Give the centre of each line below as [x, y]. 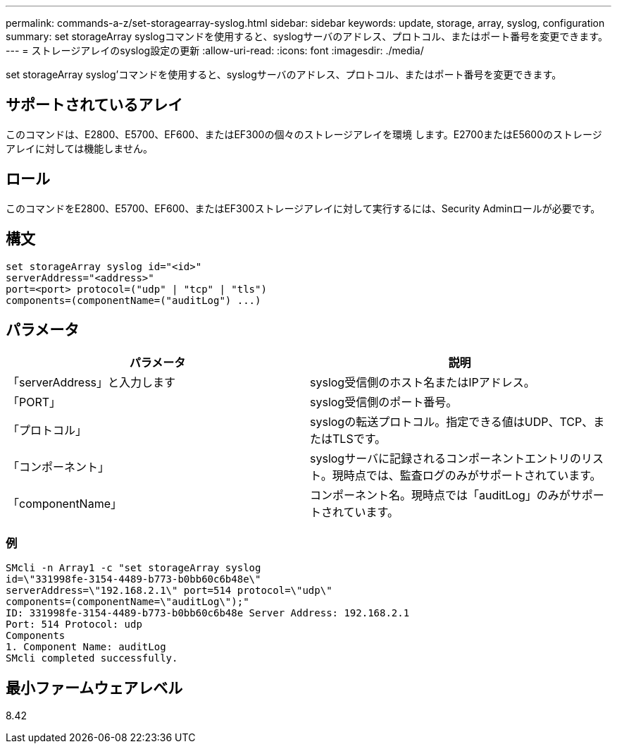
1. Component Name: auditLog [86, 647]
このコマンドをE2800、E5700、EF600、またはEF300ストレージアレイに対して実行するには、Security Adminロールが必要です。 [303, 208]
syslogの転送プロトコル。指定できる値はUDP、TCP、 [452, 422]
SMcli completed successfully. [92, 658]
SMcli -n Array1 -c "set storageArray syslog [133, 568]
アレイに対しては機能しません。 [79, 148]
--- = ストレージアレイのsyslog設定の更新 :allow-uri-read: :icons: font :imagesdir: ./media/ [215, 50]
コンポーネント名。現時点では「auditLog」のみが [440, 495]
